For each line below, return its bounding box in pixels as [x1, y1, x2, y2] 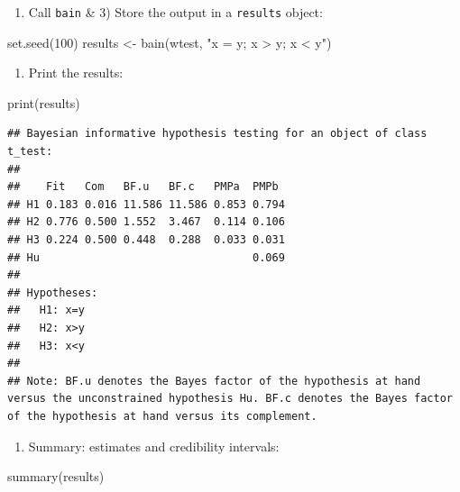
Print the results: [28, 63, 124, 82]
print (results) [7, 93, 80, 112]
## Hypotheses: [7, 286, 98, 299]
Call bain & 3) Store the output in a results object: [28, 3, 323, 21]
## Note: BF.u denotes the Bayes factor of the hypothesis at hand [7, 374, 421, 387]
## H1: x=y [7, 304, 85, 317]
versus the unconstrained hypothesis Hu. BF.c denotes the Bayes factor [7, 392, 453, 405]
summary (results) [7, 467, 105, 486]
